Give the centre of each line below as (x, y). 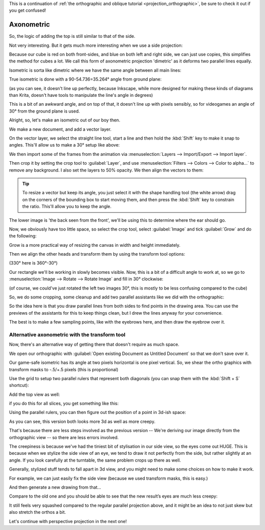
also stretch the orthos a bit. (38, 512)
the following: (23, 236)
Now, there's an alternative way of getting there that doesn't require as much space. (94, 345)
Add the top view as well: (34, 394)
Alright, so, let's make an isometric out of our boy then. (65, 120)
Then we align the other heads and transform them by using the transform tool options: (97, 254)
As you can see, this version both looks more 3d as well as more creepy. (82, 421)
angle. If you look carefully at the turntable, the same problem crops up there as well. (95, 460)
